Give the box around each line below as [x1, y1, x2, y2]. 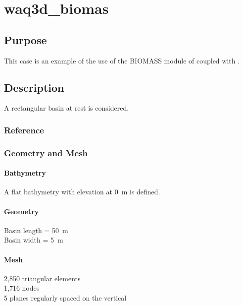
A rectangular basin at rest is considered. [4, 103, 129, 113]
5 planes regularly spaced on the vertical [4, 293, 127, 303]
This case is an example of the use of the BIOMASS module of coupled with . [4, 55, 240, 65]
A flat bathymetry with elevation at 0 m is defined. [4, 186, 160, 197]
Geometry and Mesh [4, 146, 88, 159]
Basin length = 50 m [4, 225, 68, 235]
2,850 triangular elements [4, 273, 81, 283]
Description [4, 79, 64, 95]
